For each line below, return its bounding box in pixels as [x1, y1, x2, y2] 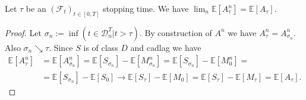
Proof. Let [5, 26, 42, 38]
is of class [83, 41, 118, 53]
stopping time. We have [102, 2, 189, 14]
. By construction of [139, 26, 212, 38]
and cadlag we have [130, 41, 201, 53]
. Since [49, 41, 73, 53]
